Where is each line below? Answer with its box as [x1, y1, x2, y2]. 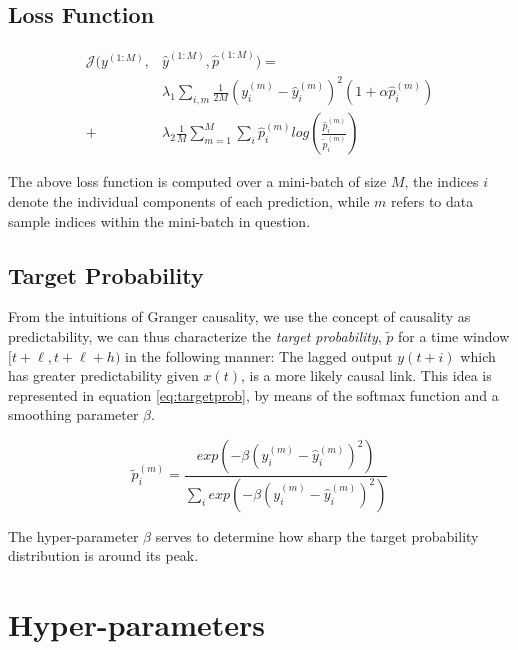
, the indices [404, 171, 479, 192]
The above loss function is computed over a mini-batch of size [8, 171, 387, 192]
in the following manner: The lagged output [125, 345, 393, 366]
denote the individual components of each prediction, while [8, 191, 370, 212]
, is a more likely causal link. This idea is [240, 365, 492, 386]
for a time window [398, 326, 510, 347]
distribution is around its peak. [8, 545, 199, 566]
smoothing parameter [8, 404, 139, 425]
